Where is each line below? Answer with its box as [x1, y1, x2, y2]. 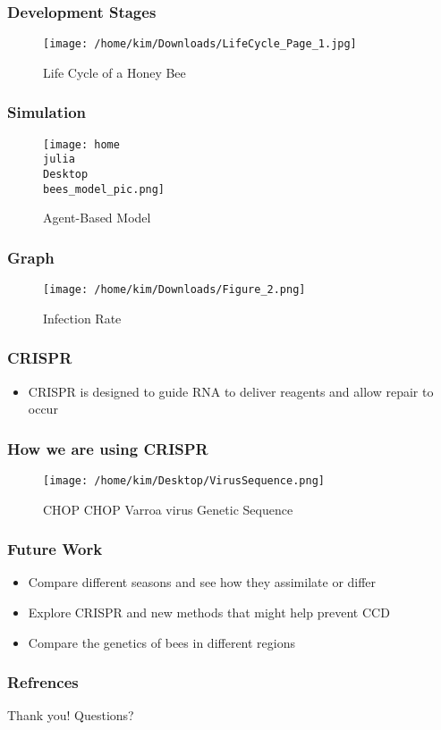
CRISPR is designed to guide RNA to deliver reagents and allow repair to [28, 382, 434, 400]
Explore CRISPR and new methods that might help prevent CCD [28, 603, 390, 622]
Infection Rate [43, 308, 122, 327]
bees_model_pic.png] [43, 182, 165, 196]
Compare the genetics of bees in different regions [28, 633, 295, 651]
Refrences [7, 671, 79, 693]
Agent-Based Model [43, 208, 151, 227]
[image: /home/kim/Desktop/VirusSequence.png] [43, 474, 325, 487]
